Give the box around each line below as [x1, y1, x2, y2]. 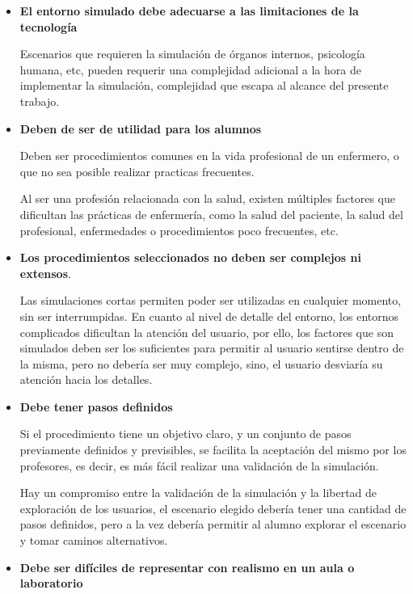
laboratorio [19, 575, 83, 592]
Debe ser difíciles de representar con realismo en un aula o [19, 558, 355, 575]
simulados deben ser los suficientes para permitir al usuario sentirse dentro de [19, 339, 404, 356]
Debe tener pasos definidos [19, 398, 173, 415]
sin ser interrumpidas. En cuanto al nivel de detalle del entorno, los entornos [19, 307, 399, 324]
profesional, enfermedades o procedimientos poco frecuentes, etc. [19, 221, 339, 238]
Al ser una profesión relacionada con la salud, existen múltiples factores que [19, 190, 395, 207]
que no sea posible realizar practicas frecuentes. [19, 162, 255, 179]
